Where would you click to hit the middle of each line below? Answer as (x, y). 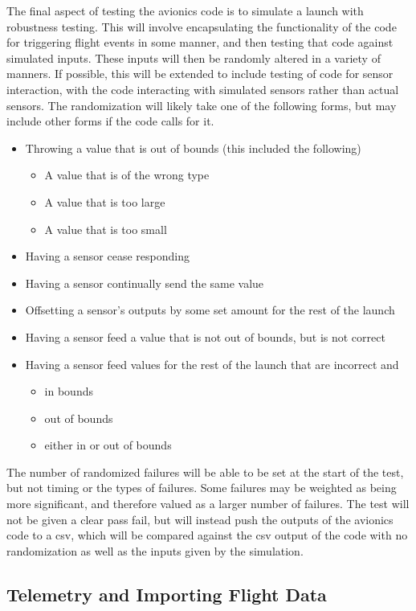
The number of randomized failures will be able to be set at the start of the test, (205, 472)
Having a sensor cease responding (107, 256)
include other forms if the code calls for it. (110, 121)
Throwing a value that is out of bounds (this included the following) (193, 148)
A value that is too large (105, 201)
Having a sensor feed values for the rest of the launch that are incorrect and (212, 364)
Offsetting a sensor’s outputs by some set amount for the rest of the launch (210, 310)
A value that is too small (106, 229)
